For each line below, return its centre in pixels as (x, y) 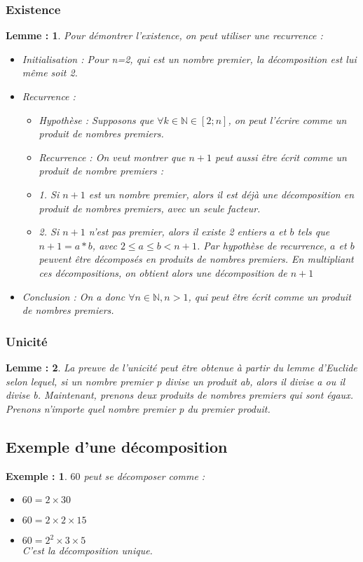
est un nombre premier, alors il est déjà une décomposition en (221, 194)
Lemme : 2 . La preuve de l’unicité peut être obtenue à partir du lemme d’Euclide (181, 367)
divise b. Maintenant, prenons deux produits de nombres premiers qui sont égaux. (179, 395)
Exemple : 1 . (36, 475)
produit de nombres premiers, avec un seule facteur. (150, 208)
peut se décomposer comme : (144, 475)
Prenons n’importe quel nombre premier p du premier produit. (138, 408)
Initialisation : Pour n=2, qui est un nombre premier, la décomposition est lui (189, 59)
